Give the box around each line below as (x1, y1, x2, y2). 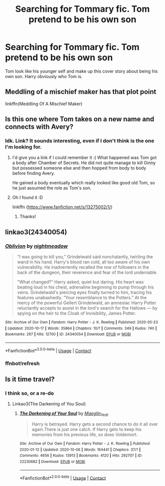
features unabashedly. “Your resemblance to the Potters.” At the (17, 295, 147, 301)
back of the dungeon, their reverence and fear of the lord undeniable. (17, 269, 158, 276)
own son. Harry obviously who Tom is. (5, 73, 82, 79)
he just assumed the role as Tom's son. (12, 185, 92, 191)
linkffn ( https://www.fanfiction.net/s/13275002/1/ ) (12, 204, 113, 210)
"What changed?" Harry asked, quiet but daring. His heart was (17, 279, 144, 285)
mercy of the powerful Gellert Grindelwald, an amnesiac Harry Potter (17, 300, 157, 306)
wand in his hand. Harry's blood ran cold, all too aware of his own (17, 259, 150, 265)
